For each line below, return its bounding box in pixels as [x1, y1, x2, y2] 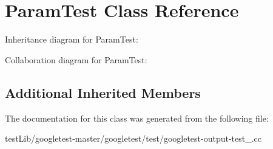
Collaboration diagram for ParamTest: [5, 53, 147, 66]
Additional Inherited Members [5, 83, 201, 102]
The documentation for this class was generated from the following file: [5, 111, 269, 124]
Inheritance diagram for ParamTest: [5, 33, 138, 46]
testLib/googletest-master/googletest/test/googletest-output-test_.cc [5, 132, 262, 145]
